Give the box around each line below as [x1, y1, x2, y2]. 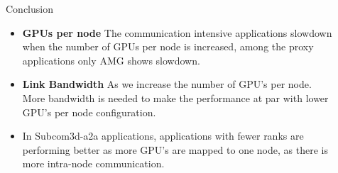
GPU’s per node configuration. [22, 104, 156, 119]
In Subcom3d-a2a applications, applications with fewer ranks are [22, 128, 304, 143]
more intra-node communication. [22, 156, 165, 171]
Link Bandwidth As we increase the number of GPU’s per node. [22, 77, 312, 91]
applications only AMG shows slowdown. [22, 52, 200, 67]
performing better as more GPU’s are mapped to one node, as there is [22, 142, 328, 157]
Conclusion [6, 1, 53, 16]
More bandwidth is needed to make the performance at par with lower [22, 90, 329, 105]
